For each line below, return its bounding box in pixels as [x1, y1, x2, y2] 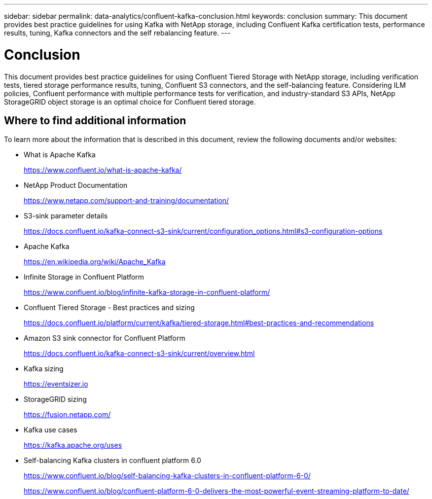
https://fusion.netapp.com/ [24, 410, 111, 419]
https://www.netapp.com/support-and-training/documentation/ [24, 196, 229, 205]
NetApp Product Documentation [24, 181, 128, 190]
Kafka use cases [24, 426, 77, 434]
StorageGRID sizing [24, 395, 87, 404]
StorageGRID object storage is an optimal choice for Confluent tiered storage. [4, 97, 256, 106]
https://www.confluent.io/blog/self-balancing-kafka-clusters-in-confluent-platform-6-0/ [24, 471, 311, 480]
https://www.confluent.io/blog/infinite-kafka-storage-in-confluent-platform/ [24, 288, 270, 297]
